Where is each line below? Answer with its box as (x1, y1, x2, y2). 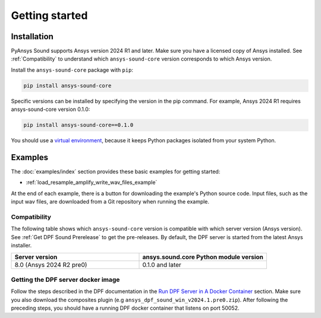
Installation (11, 31, 53, 42)
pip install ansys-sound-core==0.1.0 (23, 122, 134, 129)
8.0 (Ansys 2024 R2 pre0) (14, 260, 87, 269)
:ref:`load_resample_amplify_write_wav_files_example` (26, 179, 158, 186)
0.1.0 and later (142, 260, 181, 269)
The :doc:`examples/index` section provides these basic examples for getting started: (11, 168, 221, 175)
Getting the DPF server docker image (11, 275, 120, 284)
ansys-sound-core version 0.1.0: (11, 106, 90, 113)
